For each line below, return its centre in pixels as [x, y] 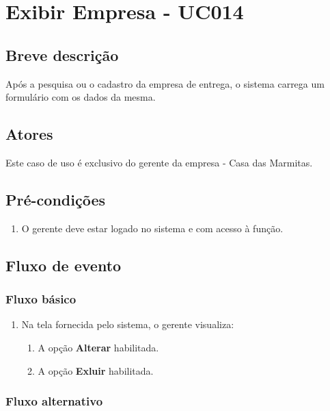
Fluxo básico [41, 299]
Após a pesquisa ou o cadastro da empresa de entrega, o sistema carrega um [165, 83]
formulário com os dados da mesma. [81, 97]
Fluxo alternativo [54, 401]
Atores [29, 134]
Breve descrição [62, 54]
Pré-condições [55, 199]
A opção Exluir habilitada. [96, 370]
